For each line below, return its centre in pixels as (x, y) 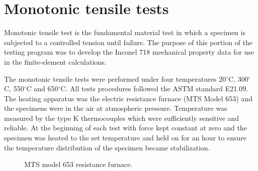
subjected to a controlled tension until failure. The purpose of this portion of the (128, 42)
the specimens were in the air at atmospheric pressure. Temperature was (116, 108)
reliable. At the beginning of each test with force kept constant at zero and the (125, 128)
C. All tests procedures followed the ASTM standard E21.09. (154, 89)
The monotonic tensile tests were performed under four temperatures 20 (115, 78)
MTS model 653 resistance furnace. (78, 164)
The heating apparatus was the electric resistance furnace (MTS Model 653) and (128, 98)
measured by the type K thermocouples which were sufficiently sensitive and (122, 118)
